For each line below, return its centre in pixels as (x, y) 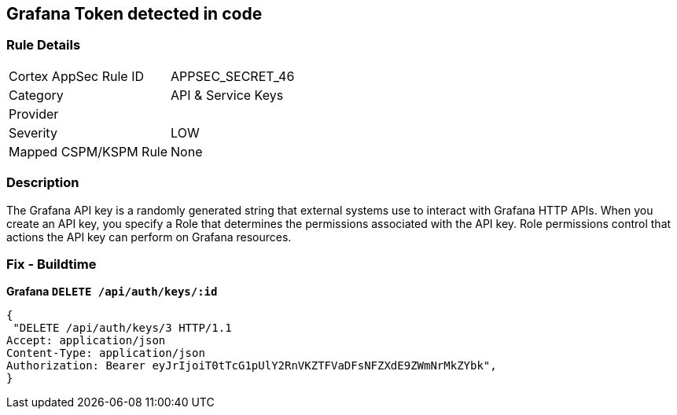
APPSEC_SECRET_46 (233, 76)
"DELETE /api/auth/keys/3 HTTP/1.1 (122, 328)
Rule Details (44, 45)
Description (43, 183)
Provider (34, 114)
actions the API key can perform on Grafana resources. (149, 237)
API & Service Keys (227, 95)
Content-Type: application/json (106, 353)
